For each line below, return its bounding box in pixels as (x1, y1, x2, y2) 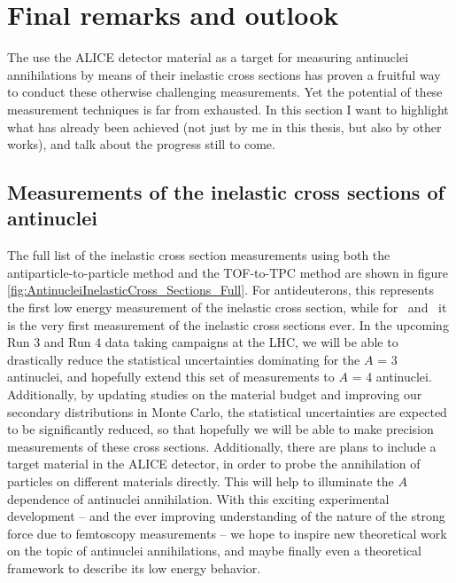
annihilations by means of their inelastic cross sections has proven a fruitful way (7, 65, 441, 83)
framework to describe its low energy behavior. (7, 558, 261, 577)
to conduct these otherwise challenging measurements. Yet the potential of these (7, 83, 443, 101)
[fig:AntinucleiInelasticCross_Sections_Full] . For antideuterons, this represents (7, 280, 434, 299)
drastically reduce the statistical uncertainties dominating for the (7, 350, 360, 368)
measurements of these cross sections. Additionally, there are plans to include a (7, 437, 437, 455)
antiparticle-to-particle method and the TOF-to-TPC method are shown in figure (7, 263, 449, 281)
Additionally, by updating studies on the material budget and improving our (7, 385, 422, 404)
